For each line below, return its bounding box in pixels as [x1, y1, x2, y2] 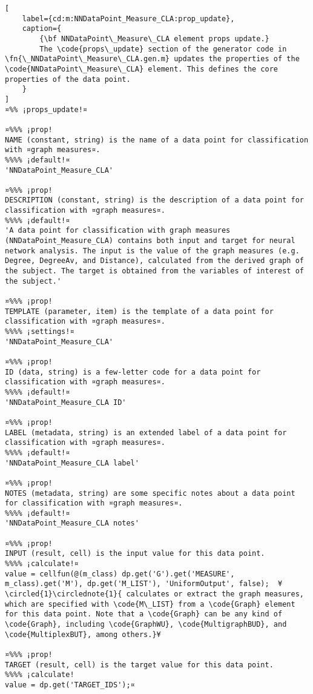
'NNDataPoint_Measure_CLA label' [5, 458, 139, 467]
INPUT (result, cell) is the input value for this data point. [5, 549, 265, 558]
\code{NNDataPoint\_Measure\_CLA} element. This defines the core [5, 64, 278, 73]
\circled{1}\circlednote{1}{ [5, 590, 122, 599]
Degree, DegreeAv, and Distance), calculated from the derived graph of [5, 256, 304, 265]
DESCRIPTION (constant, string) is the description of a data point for [5, 196, 304, 205]
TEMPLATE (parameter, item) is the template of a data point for [5, 307, 274, 316]
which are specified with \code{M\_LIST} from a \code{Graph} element [5, 599, 295, 609]
